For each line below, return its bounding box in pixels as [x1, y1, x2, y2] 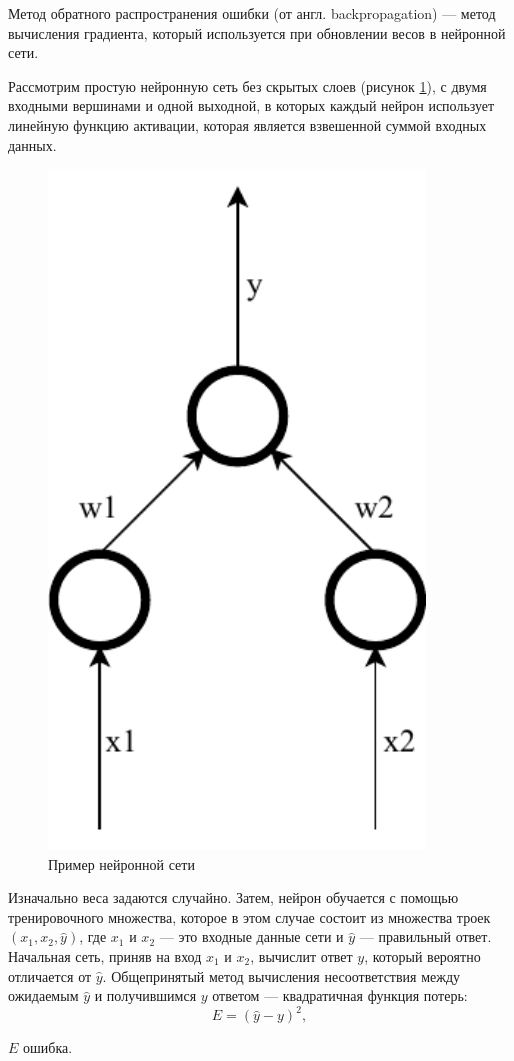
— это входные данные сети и [159, 926, 344, 947]
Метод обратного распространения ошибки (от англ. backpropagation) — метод [8, 3, 496, 23]
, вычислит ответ [250, 946, 353, 966]
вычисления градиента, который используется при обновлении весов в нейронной [8, 22, 506, 43]
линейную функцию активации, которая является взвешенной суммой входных [8, 114, 487, 135]
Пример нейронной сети [48, 853, 195, 874]
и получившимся [94, 985, 197, 1006]
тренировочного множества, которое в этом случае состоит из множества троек [8, 906, 491, 927]
